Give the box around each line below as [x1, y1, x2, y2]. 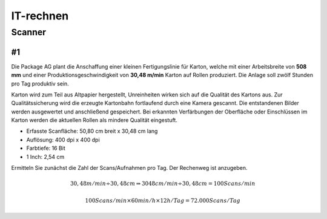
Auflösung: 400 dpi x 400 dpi [26, 136, 100, 143]
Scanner [11, 27, 47, 38]
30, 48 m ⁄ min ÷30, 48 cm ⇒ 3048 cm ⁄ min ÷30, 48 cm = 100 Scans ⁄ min [70, 180, 256, 187]
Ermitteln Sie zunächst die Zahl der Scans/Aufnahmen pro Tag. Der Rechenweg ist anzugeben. [11, 164, 248, 172]
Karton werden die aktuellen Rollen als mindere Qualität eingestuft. [11, 116, 178, 124]
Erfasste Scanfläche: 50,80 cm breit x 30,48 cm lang [26, 127, 158, 135]
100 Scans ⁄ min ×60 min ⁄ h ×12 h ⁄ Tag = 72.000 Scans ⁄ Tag [85, 197, 240, 204]
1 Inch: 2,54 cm [26, 153, 65, 160]
